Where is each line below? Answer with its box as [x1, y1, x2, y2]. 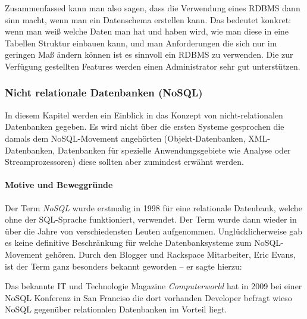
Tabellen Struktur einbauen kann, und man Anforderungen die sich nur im [5, 36, 277, 49]
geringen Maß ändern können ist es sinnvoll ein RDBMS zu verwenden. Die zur [5, 48, 293, 61]
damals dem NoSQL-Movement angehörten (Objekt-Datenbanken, [5, 132, 246, 144]
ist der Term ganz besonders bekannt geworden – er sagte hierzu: [5, 259, 242, 272]
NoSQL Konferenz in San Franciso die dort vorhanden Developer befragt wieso [5, 291, 292, 304]
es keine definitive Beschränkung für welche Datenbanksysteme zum [5, 236, 252, 249]
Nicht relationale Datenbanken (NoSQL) [5, 85, 203, 100]
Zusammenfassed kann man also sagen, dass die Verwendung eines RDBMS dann [5, 2, 300, 14]
